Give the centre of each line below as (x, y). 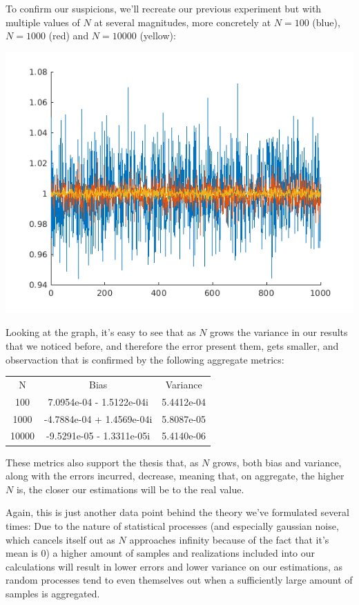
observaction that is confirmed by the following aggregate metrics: (145, 359)
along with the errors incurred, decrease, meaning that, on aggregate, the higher (175, 476)
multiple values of (43, 22)
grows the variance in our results (279, 332)
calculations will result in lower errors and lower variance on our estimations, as (174, 566)
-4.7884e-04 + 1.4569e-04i (98, 418)
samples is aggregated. (53, 593)
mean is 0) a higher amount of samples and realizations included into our (161, 553)
